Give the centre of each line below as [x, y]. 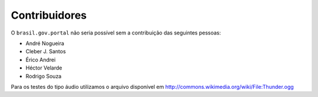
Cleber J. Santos [46, 51]
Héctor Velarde [44, 68]
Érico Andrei [41, 60]
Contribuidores [49, 15]
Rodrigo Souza [44, 76]
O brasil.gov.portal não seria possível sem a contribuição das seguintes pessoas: [116, 33]
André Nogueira [45, 43]
